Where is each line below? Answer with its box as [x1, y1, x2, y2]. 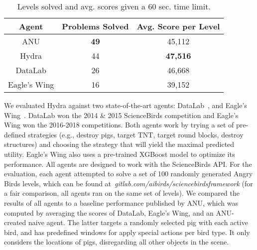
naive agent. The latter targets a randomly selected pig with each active [28, 217, 248, 228]
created [4, 217, 26, 228]
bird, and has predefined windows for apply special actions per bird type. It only [4, 227, 250, 237]
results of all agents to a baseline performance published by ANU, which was [4, 197, 238, 208]
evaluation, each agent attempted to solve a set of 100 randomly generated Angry [4, 168, 253, 179]
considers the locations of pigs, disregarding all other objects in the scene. [4, 237, 229, 247]
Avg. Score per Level [136, 20, 220, 32]
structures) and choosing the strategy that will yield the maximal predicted [4, 139, 235, 149]
